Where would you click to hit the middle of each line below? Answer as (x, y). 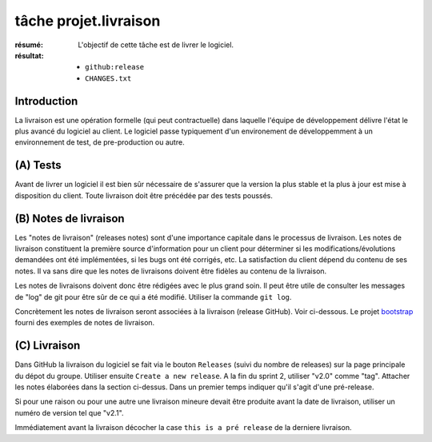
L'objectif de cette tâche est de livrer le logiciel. (156, 45)
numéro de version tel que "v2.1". (69, 412)
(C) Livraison (48, 346)
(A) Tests (38, 165)
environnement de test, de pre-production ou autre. (100, 142)
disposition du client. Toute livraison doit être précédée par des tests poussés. (144, 195)
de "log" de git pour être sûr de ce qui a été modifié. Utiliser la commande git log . (153, 297)
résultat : (29, 55)
